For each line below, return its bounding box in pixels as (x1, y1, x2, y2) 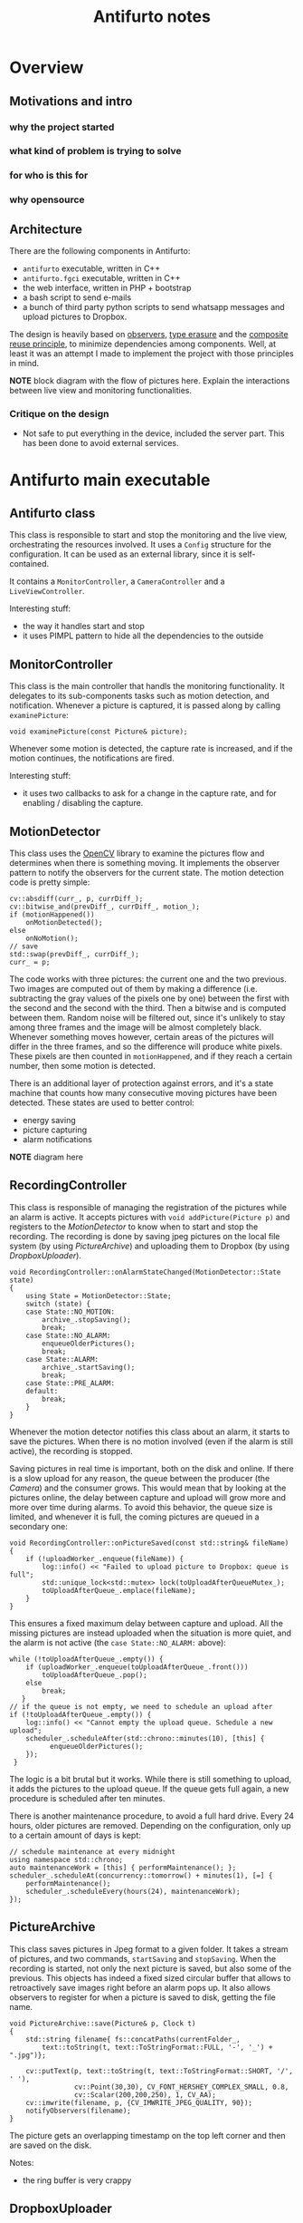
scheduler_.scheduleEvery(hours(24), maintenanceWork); (25, 1887, 241, 1896)
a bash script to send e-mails (22, 292, 132, 303)
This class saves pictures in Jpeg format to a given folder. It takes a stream (9, 1943, 289, 1955)
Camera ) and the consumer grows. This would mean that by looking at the (9, 1482, 287, 1493)
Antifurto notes (93, 6, 211, 27)
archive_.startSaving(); (42, 1363, 136, 1372)
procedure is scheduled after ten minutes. (9, 1792, 166, 1803)
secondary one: (9, 1520, 68, 1531)
